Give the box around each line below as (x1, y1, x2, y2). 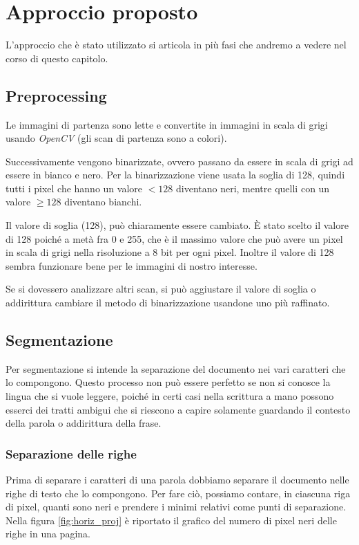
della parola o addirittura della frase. (6, 416, 162, 430)
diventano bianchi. (64, 194, 142, 209)
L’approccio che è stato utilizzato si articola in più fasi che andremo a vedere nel (6, 37, 347, 52)
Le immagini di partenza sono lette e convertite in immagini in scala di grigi (6, 117, 328, 131)
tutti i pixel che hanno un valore (6, 181, 143, 195)
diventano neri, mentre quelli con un (175, 181, 330, 195)
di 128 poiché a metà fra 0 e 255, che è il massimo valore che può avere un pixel (6, 231, 343, 246)
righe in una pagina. (6, 526, 90, 541)
